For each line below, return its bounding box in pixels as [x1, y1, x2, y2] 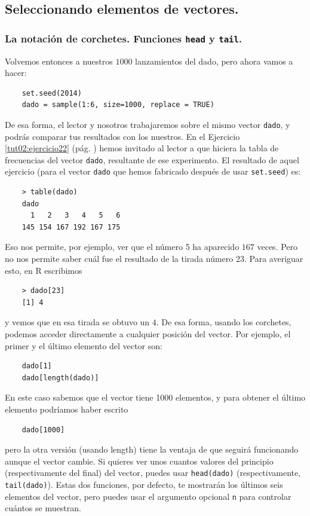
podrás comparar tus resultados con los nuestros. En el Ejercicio [5, 130, 240, 142]
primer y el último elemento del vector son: [5, 339, 162, 352]
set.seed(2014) [22, 88, 82, 97]
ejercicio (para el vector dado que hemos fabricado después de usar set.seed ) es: [5, 165, 301, 178]
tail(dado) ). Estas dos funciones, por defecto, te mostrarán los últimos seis [5, 478, 283, 491]
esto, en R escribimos [5, 264, 82, 276]
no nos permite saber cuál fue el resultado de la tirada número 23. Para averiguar [5, 252, 303, 265]
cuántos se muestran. [5, 502, 81, 514]
